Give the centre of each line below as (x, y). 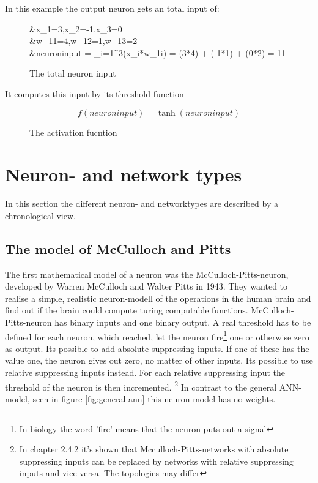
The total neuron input (73, 73)
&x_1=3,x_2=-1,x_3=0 (76, 28)
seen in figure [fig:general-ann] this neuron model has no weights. (154, 398)
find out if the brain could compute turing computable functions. (127, 310)
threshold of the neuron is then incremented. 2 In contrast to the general (141, 386)
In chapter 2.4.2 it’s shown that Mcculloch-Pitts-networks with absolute (154, 449)
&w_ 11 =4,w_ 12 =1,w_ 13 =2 (83, 41)
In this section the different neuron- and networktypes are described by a (142, 204)
